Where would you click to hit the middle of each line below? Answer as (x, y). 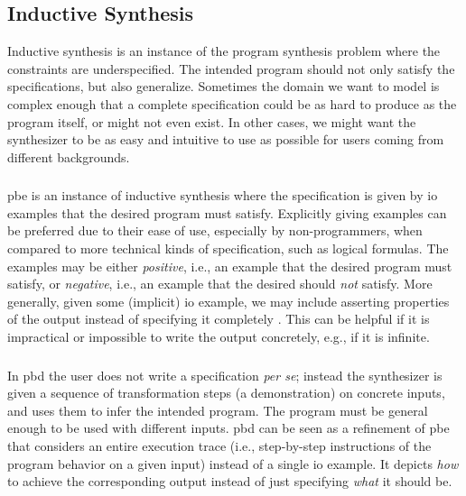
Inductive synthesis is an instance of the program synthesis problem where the (224, 51)
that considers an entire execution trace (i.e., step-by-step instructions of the (219, 445)
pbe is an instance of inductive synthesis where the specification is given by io (223, 195)
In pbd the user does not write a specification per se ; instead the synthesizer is (225, 375)
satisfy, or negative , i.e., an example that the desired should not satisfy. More (220, 284)
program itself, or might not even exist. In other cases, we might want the (212, 121)
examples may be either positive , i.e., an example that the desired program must (230, 266)
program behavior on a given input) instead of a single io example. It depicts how (233, 463)
